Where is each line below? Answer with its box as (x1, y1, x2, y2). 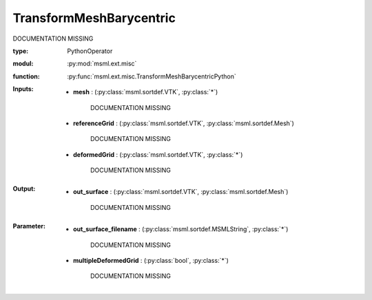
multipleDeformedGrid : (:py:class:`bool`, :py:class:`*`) (73, 257, 229, 265)
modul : (12, 59, 34, 68)
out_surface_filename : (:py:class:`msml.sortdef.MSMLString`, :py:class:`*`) (73, 225, 289, 233)
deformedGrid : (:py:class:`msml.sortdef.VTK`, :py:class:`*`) (73, 150, 243, 158)
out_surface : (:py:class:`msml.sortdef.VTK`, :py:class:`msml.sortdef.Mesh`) (73, 188, 289, 196)
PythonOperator (67, 47, 113, 55)
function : (12, 72, 41, 81)
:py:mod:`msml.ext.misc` (67, 59, 137, 68)
